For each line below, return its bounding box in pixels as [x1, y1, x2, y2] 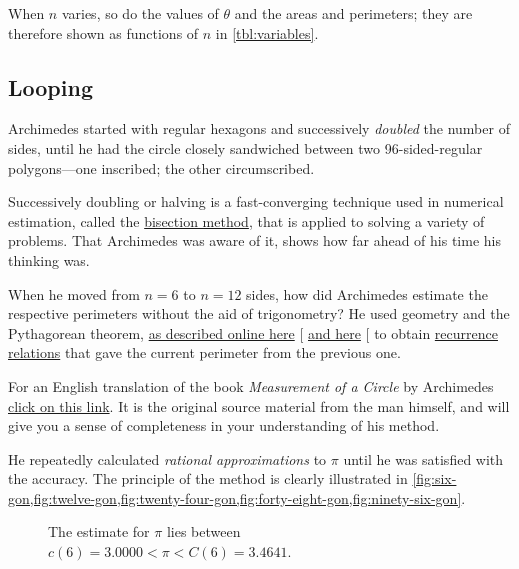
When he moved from [8, 283, 140, 304]
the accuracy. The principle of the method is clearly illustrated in [8, 468, 408, 489]
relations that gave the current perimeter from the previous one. [8, 342, 401, 363]
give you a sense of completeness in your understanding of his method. [8, 415, 440, 436]
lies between [166, 521, 241, 542]
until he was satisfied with [343, 448, 504, 469]
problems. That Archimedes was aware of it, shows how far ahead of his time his [8, 230, 501, 251]
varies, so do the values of [61, 3, 219, 23]
